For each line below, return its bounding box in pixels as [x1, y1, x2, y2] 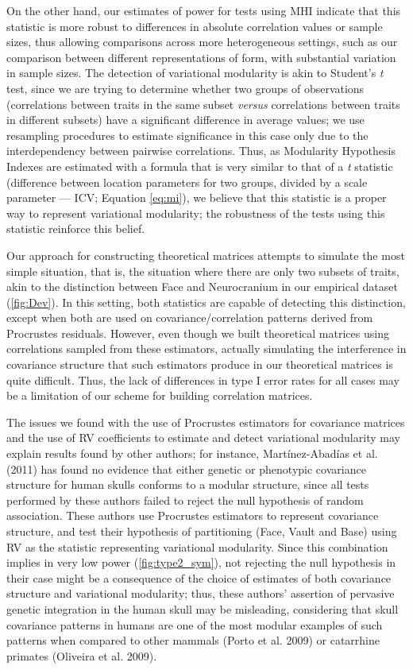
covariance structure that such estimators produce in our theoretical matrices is [6, 356, 393, 373]
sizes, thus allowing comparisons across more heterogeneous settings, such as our [6, 33, 398, 50]
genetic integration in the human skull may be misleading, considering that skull [6, 600, 399, 617]
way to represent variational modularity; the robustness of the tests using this [6, 204, 385, 221]
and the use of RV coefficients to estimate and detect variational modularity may [6, 429, 400, 446]
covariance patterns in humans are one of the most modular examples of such [6, 616, 383, 633]
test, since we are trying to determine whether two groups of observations [6, 79, 365, 96]
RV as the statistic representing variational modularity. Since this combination [6, 538, 388, 555]
